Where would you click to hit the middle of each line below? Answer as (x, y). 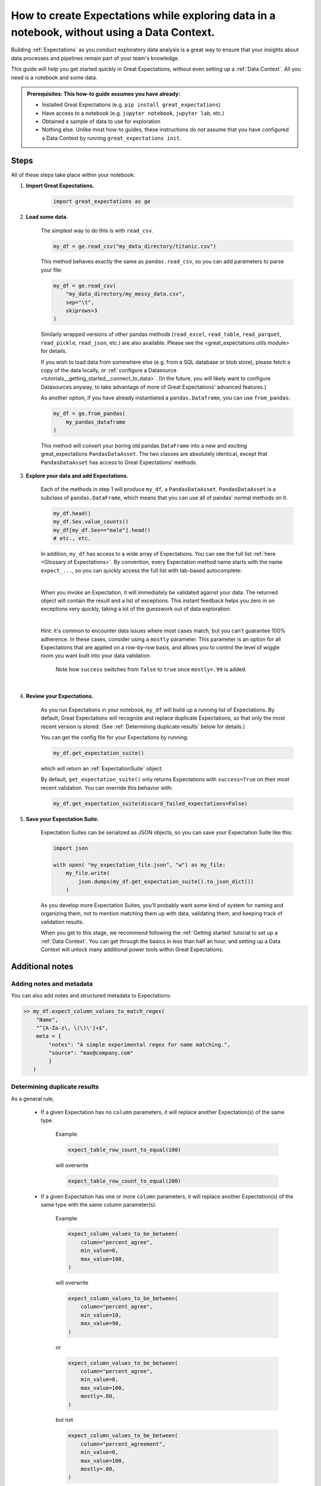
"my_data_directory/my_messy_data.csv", (125, 294)
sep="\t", (80, 302)
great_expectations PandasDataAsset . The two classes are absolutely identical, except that (154, 454)
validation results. (62, 922)
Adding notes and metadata (52, 984)
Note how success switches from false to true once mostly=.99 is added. (151, 669)
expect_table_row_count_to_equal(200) (125, 1181)
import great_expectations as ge (102, 202)
